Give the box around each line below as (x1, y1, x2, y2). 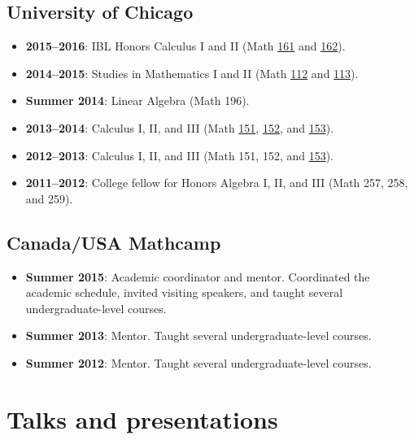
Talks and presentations (7, 402, 278, 435)
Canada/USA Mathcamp (7, 229, 221, 255)
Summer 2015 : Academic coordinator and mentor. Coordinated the (25, 268, 370, 285)
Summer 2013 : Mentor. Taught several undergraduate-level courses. (25, 327, 372, 344)
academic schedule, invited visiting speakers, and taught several (25, 284, 343, 301)
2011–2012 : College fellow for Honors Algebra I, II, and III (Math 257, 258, (25, 174, 408, 191)
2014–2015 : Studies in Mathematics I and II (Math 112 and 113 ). (25, 64, 359, 81)
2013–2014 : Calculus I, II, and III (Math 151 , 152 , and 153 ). (25, 119, 334, 136)
